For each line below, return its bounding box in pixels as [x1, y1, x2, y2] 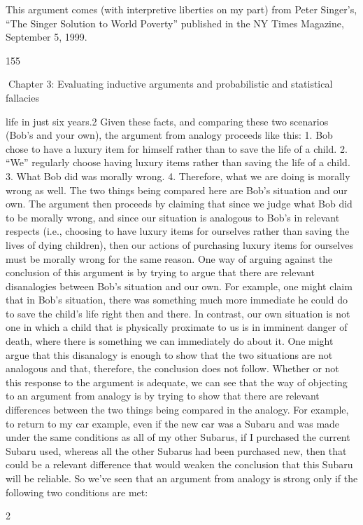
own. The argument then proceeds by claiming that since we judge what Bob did [6, 196, 353, 211]
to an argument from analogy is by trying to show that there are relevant [6, 388, 320, 403]
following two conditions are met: [6, 484, 148, 499]
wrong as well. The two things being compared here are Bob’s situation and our [6, 182, 348, 197]
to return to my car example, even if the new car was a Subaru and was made [6, 416, 340, 430]
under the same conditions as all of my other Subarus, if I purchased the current [6, 430, 350, 444]
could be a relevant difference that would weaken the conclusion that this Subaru [6, 457, 353, 472]
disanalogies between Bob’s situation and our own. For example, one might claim [6, 278, 353, 293]
